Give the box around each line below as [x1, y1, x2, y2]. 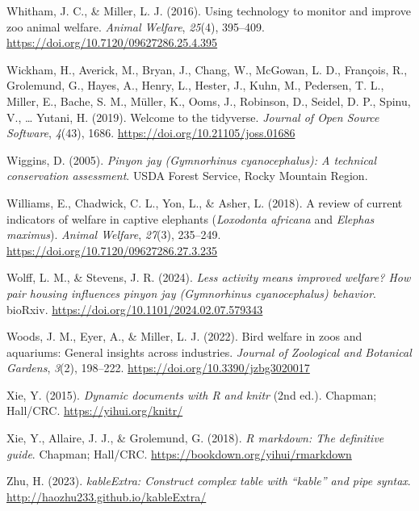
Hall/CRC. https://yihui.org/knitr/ [6, 402, 183, 419]
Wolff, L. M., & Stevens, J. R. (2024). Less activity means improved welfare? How [6, 269, 411, 286]
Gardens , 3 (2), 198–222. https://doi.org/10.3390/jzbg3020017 [6, 359, 310, 376]
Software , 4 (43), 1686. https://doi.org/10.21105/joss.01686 [6, 124, 295, 141]
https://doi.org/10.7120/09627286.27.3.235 [6, 241, 218, 258]
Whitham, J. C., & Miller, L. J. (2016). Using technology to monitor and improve [6, 2, 411, 19]
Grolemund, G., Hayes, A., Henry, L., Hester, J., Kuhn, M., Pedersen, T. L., [6, 77, 384, 94]
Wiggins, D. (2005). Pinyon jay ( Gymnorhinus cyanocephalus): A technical [6, 151, 377, 168]
